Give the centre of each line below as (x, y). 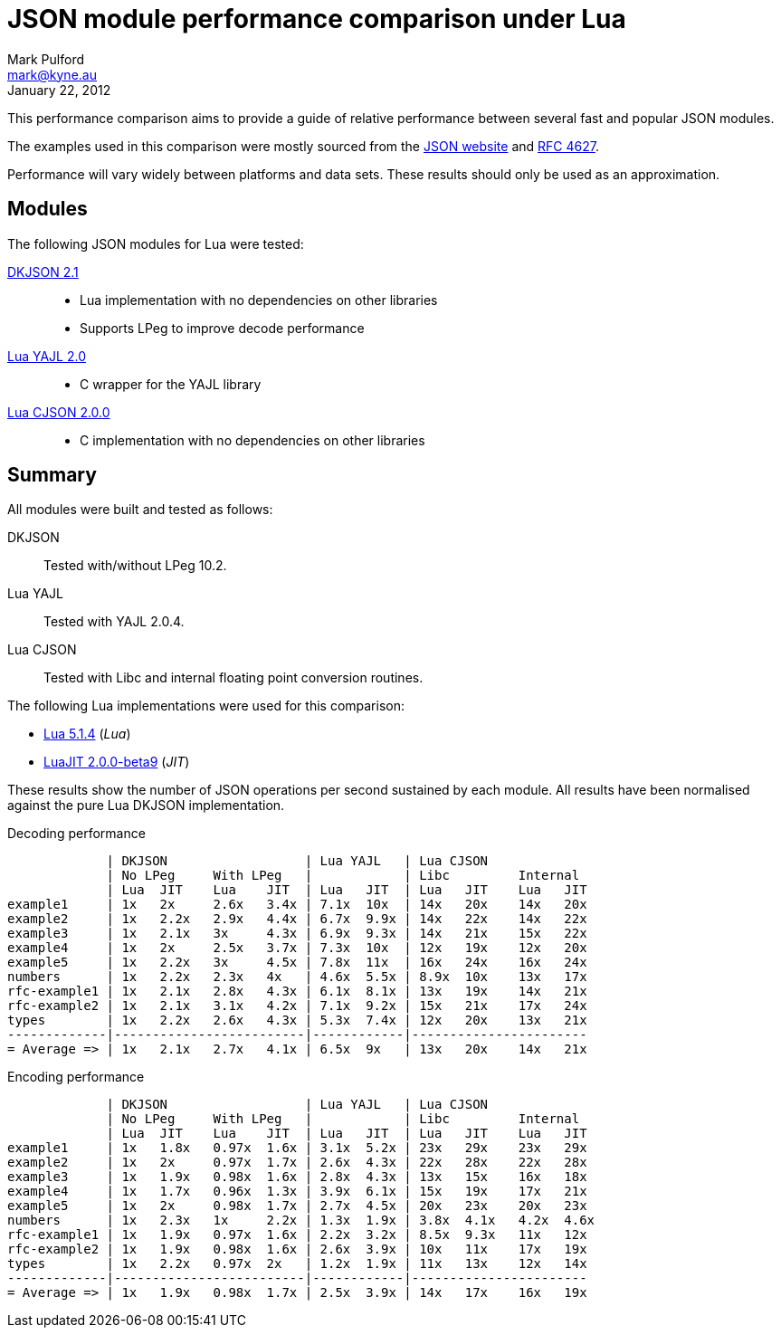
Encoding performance (76, 1077)
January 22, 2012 (59, 90)
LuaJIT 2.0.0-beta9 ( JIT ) (117, 762)
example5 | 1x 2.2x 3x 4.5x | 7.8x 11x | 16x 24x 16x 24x (297, 963)
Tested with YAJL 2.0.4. (114, 622)
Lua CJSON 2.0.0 (59, 412)
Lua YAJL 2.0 (47, 356)
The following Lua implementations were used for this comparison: (206, 706)
